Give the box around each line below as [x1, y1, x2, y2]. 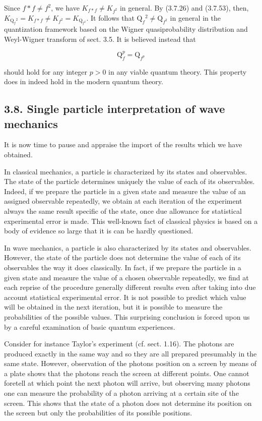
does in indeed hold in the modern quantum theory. [4, 76, 163, 87]
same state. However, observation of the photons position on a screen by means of [4, 358, 257, 369]
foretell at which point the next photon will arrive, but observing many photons [4, 378, 250, 388]
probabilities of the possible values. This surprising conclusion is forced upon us [4, 311, 250, 322]
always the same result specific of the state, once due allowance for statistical [4, 205, 242, 216]
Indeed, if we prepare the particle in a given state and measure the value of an [4, 186, 246, 196]
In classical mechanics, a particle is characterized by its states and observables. [4, 166, 247, 176]
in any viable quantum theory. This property [108, 66, 247, 77]
